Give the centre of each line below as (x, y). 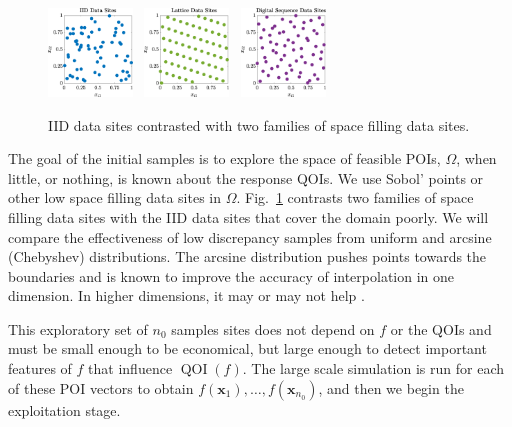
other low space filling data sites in (114, 197)
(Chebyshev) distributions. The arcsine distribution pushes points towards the (247, 256)
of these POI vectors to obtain (101, 387)
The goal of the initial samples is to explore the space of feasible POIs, (224, 158)
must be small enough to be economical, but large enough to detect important (247, 348)
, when (476, 158)
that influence (130, 368)
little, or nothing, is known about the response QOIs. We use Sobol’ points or (246, 177)
